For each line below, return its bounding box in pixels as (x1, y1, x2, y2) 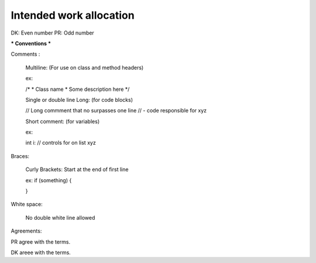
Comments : (11, 50, 40, 58)
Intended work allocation (11, 9, 135, 22)
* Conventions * (11, 40, 51, 47)
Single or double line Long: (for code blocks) (25, 96, 133, 103)
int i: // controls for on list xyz (25, 139, 96, 146)
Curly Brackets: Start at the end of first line (25, 166, 129, 173)
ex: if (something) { (25, 176, 72, 184)
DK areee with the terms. (11, 249, 71, 256)
